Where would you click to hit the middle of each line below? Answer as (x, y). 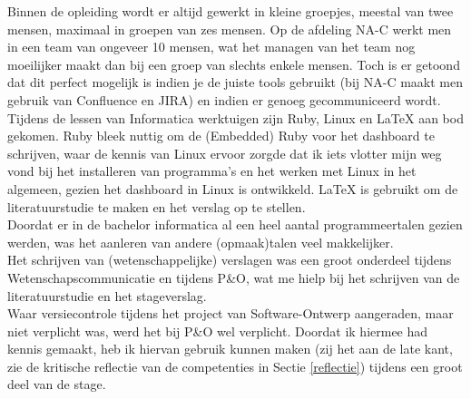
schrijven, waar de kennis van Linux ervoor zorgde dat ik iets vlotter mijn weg (225, 153)
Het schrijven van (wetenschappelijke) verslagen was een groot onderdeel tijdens (230, 260)
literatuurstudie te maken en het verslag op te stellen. (157, 206)
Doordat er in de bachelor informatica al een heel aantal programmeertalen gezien (235, 224)
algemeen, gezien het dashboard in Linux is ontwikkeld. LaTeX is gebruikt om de (233, 188)
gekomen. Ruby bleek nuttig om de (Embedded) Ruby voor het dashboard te (221, 136)
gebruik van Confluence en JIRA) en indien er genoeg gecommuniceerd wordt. (224, 99)
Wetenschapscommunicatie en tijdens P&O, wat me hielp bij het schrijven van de (234, 277)
